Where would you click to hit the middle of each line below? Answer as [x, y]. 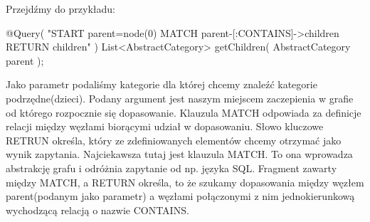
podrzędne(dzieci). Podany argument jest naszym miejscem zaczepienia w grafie [180, 98]
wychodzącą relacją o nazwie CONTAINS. [97, 210]
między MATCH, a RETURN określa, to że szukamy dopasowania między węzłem [185, 182]
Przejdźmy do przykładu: [60, 9]
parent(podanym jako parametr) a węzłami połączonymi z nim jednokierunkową [180, 196]
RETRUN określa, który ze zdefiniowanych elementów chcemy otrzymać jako [174, 140]
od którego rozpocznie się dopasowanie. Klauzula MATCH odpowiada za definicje [184, 112]
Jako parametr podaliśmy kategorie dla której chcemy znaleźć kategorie [162, 84]
